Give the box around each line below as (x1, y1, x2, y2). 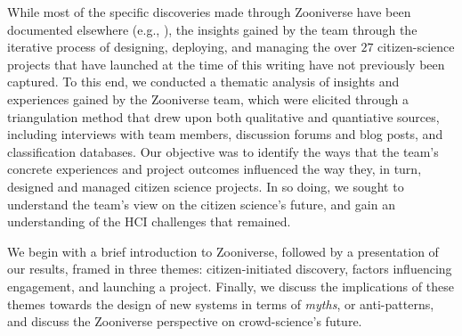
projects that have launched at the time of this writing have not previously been (7, 54, 445, 73)
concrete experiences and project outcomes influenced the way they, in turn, (7, 160, 422, 178)
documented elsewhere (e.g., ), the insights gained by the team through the (7, 20, 417, 38)
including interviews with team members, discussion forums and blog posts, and (7, 125, 443, 143)
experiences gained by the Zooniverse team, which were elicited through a (7, 89, 409, 108)
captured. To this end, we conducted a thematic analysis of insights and (7, 72, 400, 91)
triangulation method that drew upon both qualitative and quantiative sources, (7, 107, 440, 126)
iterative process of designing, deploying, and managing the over (7, 37, 357, 56)
